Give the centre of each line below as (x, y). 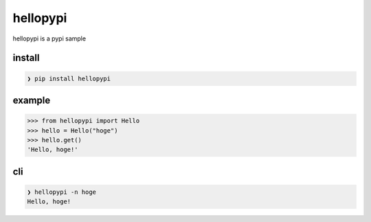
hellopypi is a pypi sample (49, 38)
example (32, 100)
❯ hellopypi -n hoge (61, 192)
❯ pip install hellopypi (69, 78)
